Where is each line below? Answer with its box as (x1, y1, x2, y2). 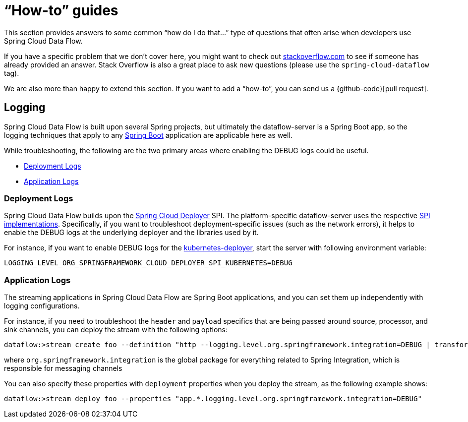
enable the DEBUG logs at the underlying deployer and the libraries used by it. (4, 228, 259, 237)
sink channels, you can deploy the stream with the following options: (4, 325, 228, 334)
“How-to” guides (4, 2, 118, 19)
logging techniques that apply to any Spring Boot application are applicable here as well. (4, 130, 292, 139)
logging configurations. (4, 301, 80, 310)
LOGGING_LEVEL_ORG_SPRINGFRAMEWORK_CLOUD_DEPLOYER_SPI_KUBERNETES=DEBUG (4, 259, 292, 267)
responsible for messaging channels (4, 364, 122, 373)
